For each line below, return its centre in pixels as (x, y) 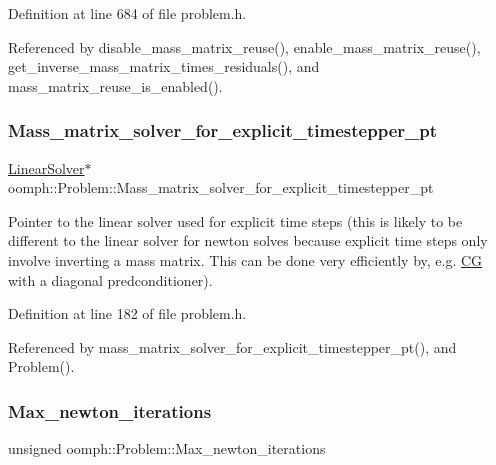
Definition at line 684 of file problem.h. (127, 13)
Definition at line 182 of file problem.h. (127, 313)
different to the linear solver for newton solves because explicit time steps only (248, 240)
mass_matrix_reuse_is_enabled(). (115, 85)
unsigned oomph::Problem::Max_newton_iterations (167, 448)
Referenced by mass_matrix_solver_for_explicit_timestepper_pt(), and (232, 346)
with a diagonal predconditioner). (110, 279)
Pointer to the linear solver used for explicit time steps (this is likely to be (235, 220)
